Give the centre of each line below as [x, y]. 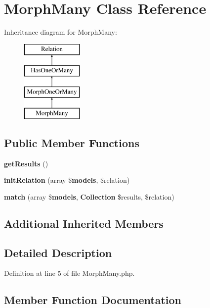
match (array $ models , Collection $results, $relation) [89, 196]
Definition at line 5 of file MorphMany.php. [69, 273]
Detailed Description [58, 252]
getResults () [26, 163]
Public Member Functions [72, 142]
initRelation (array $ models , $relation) [67, 180]
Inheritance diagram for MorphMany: [61, 32]
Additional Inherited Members [84, 223]
